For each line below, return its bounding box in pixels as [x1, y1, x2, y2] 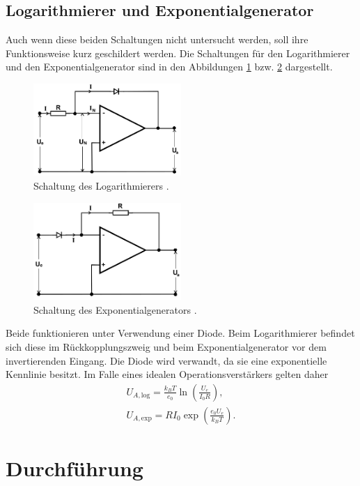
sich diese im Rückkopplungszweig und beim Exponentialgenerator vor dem [6, 339, 327, 354]
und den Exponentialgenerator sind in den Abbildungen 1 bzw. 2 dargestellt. [6, 59, 333, 74]
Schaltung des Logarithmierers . [33, 178, 169, 192]
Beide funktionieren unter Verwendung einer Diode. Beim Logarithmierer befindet [6, 326, 355, 340]
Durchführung [6, 454, 143, 482]
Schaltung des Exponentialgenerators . [33, 302, 197, 317]
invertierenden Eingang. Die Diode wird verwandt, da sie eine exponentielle [6, 353, 327, 367]
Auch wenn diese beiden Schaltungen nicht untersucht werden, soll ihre [6, 32, 308, 47]
